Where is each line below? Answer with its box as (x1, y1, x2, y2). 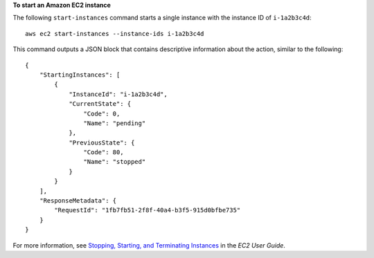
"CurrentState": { (69, 100, 132, 108)
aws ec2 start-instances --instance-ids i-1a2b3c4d (25, 30, 204, 37)
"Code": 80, (83, 149, 124, 156)
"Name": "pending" (83, 119, 146, 127)
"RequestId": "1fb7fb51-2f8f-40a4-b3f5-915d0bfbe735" (54, 206, 241, 214)
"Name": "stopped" (83, 158, 146, 166)
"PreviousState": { (69, 138, 135, 147)
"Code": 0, (83, 109, 121, 118)
